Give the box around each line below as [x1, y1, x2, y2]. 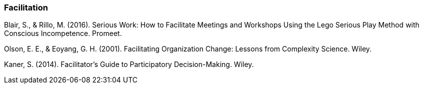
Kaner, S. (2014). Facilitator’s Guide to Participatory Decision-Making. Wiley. [4, 60, 254, 69]
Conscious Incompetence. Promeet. [4, 29, 122, 38]
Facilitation [4, 2, 48, 12]
